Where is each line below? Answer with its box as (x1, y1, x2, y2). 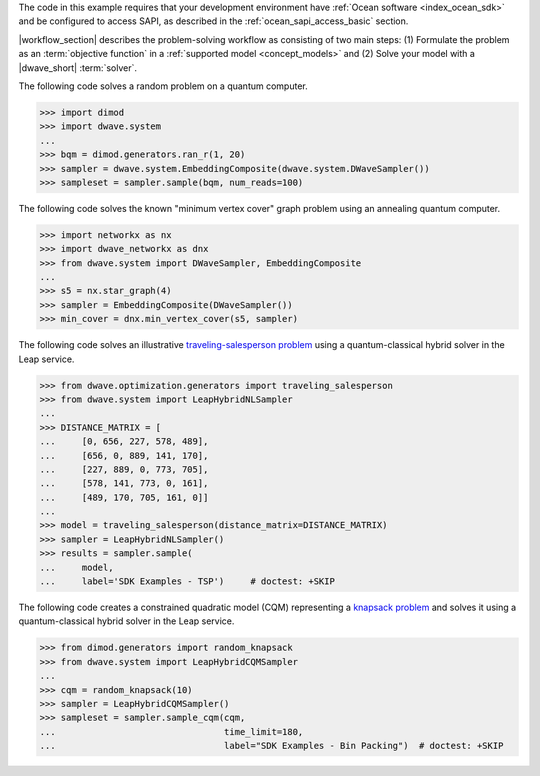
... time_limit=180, (39, 726, 304, 737)
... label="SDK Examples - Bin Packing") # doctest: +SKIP (39, 740, 504, 752)
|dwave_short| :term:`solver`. (18, 61, 137, 74)
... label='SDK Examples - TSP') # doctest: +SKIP (39, 576, 335, 587)
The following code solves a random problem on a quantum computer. (18, 80, 309, 92)
